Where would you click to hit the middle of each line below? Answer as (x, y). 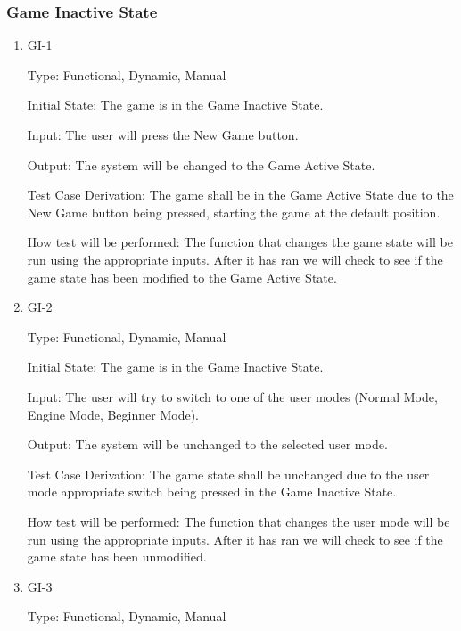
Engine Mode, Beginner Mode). (113, 414)
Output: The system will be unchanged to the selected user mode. (207, 444)
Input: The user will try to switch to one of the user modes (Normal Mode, (232, 396)
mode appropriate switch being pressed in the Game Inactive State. (212, 492)
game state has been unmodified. (117, 557)
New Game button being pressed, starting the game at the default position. (234, 212)
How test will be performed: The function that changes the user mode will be (239, 521)
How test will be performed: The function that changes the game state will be (240, 242)
